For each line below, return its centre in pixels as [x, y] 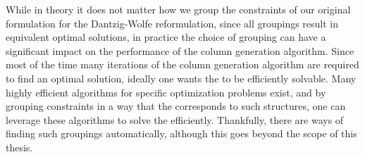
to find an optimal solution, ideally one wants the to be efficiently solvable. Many [181, 78]
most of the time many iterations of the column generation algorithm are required [182, 64]
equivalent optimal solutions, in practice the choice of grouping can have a [166, 37]
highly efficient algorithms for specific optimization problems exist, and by [166, 92]
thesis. [19, 147]
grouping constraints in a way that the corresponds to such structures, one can [176, 106]
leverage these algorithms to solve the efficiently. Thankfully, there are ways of [175, 119]
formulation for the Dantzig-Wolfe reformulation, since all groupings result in [172, 23]
